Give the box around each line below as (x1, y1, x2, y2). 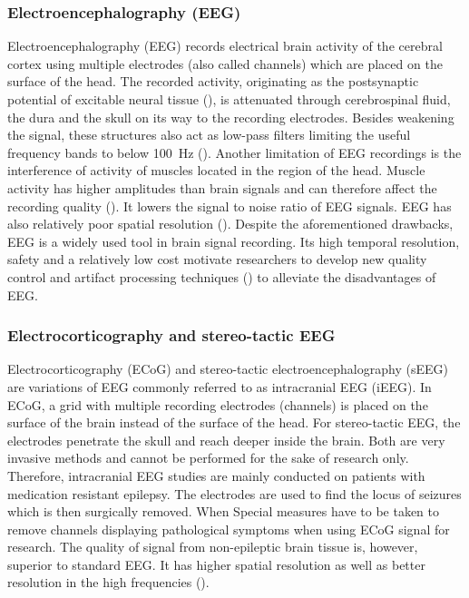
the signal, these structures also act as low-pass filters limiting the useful (7, 125, 411, 144)
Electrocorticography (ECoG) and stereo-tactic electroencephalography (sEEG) (7, 359, 448, 378)
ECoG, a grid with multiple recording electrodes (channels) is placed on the (7, 395, 428, 414)
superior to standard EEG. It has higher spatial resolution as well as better (7, 554, 425, 573)
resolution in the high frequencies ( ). (7, 573, 210, 592)
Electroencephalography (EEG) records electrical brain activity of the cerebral (7, 36, 443, 55)
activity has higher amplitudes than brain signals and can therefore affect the (7, 178, 437, 197)
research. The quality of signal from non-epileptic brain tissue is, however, (7, 537, 418, 556)
